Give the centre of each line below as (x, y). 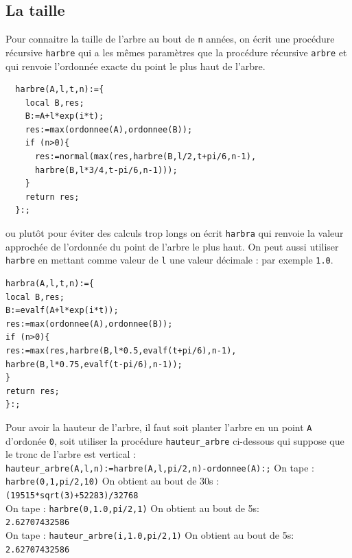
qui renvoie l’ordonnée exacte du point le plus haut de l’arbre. (136, 66)
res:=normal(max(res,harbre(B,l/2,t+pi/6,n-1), (145, 157)
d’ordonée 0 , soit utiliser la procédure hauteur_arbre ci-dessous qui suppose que (175, 440)
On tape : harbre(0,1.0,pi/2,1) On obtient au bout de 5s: (133, 508)
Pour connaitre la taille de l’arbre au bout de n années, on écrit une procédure (170, 39)
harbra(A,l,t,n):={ (50, 283)
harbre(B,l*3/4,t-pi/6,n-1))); (106, 170)
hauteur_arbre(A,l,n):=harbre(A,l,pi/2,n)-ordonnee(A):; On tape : (160, 467)
